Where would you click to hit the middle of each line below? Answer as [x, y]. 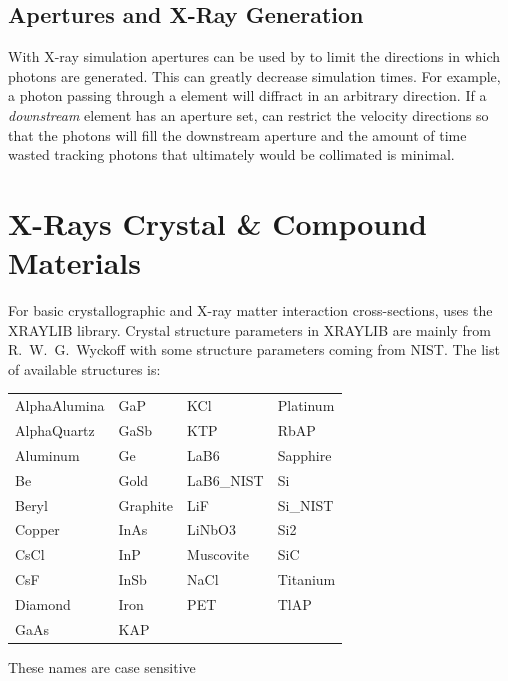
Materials [75, 262]
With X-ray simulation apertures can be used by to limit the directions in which [254, 56]
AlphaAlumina [60, 405]
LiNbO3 [211, 529]
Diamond [43, 603]
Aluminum [47, 454]
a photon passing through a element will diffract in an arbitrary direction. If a [247, 95]
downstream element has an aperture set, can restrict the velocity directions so [248, 114]
